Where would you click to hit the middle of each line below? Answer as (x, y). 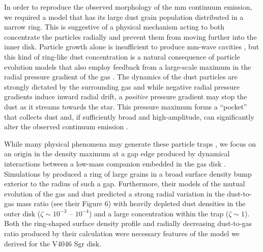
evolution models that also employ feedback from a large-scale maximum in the (128, 66)
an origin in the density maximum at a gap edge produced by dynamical (117, 153)
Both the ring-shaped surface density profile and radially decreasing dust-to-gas (128, 223)
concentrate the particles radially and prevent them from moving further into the (130, 36)
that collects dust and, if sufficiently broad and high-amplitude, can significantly (129, 116)
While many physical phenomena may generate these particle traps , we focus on (130, 143)
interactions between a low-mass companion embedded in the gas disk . (115, 163)
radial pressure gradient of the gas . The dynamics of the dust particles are (121, 77)
